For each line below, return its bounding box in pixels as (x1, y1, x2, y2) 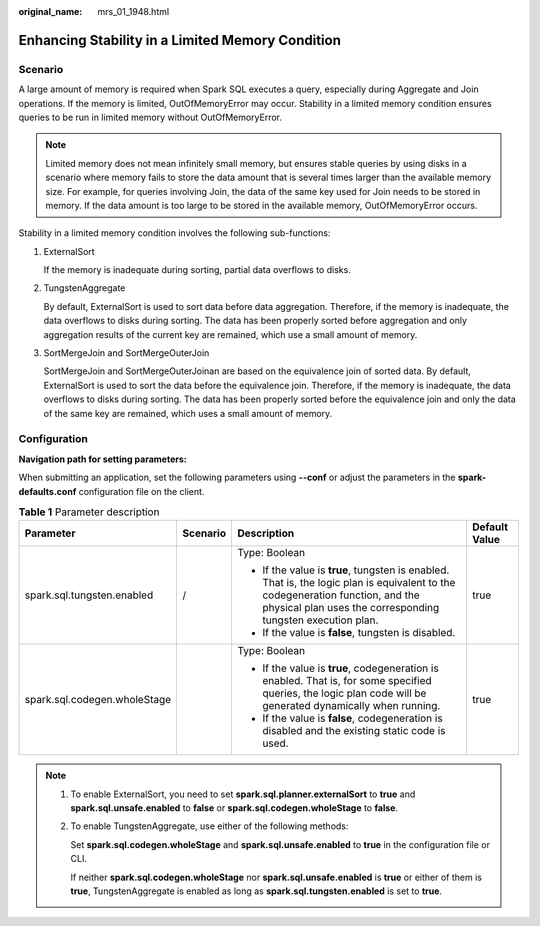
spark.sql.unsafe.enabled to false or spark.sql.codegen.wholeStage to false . (70, 802, 399, 814)
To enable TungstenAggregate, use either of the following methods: (70, 820, 349, 832)
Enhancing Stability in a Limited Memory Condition (18, 31, 342, 49)
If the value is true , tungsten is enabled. (261, 563, 450, 577)
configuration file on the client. (78, 485, 205, 497)
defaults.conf (18, 485, 77, 497)
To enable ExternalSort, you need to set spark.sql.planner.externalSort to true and (70, 788, 416, 800)
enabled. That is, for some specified (261, 674, 432, 688)
